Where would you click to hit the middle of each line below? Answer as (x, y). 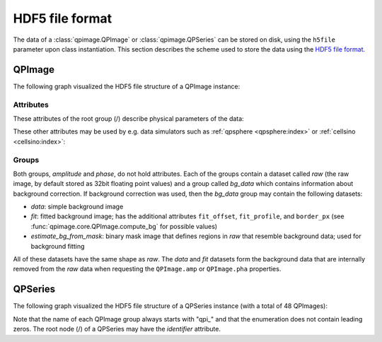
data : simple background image (77, 207)
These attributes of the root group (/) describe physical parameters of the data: (128, 118)
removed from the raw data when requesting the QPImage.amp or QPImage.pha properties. (147, 269)
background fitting (58, 246)
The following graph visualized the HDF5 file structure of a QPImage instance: (127, 86)
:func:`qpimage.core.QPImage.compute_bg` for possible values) (124, 226)
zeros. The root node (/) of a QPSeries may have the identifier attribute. (117, 329)
